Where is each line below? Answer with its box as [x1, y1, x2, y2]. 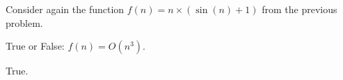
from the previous [262, 2, 337, 16]
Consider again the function [6, 2, 125, 16]
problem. [6, 15, 43, 30]
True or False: [6, 39, 65, 53]
